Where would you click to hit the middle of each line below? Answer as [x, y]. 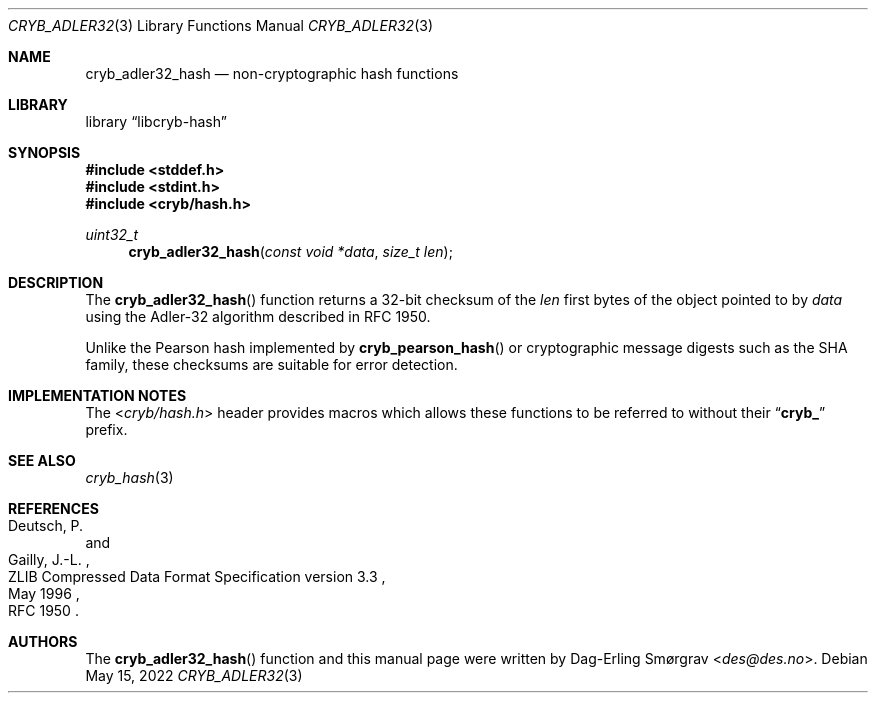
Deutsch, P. [46, 525]
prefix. [106, 429]
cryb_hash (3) [129, 477]
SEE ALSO [42, 460]
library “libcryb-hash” [156, 121]
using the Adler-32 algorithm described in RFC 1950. [258, 316]
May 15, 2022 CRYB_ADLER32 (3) [194, 675]
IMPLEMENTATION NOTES [97, 395]
